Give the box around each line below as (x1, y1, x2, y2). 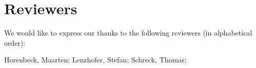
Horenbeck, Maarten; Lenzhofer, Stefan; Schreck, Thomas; (4, 54, 187, 65)
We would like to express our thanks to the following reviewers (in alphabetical (4, 27, 252, 38)
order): (4, 37, 26, 48)
